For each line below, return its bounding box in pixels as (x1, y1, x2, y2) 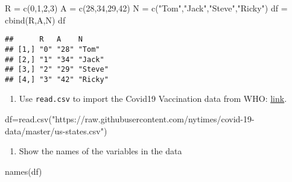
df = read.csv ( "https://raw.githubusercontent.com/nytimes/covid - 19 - (5, 113, 255, 125)
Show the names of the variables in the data (19, 145, 182, 157)
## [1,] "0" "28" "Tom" (5, 45, 100, 54)
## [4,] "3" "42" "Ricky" (5, 75, 109, 84)
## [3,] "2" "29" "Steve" (5, 65, 109, 74)
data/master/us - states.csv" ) (5, 124, 107, 137)
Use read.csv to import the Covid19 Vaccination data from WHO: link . (19, 92, 287, 105)
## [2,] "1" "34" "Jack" (5, 55, 104, 64)
